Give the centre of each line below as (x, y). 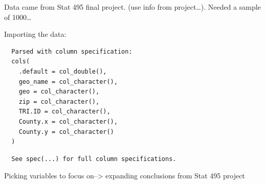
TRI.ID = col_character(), (64, 112)
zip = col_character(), (59, 101)
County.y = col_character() (66, 132)
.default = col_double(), (63, 71)
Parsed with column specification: (72, 51)
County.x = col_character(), (68, 121)
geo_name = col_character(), (68, 82)
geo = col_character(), (59, 92)
